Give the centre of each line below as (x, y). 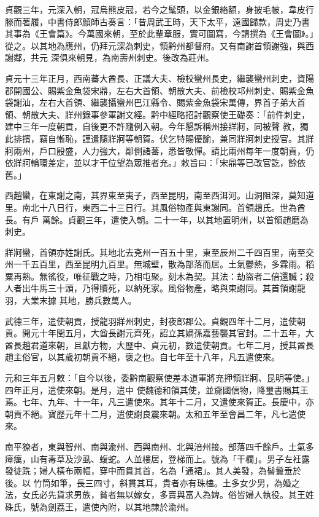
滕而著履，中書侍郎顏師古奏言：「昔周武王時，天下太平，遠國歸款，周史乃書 (157, 21)
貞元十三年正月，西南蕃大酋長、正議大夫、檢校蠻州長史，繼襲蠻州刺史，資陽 (159, 78)
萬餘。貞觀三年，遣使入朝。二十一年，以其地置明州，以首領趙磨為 (175, 219)
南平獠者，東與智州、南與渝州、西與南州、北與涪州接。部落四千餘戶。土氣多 (159, 446)
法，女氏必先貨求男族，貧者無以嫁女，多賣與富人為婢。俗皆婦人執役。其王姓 (159, 495)
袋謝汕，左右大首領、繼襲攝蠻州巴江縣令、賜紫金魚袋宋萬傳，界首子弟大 (151, 102)
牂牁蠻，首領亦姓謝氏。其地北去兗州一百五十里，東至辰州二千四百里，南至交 (159, 252)
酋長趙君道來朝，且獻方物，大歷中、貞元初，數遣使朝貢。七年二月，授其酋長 (159, 345)
